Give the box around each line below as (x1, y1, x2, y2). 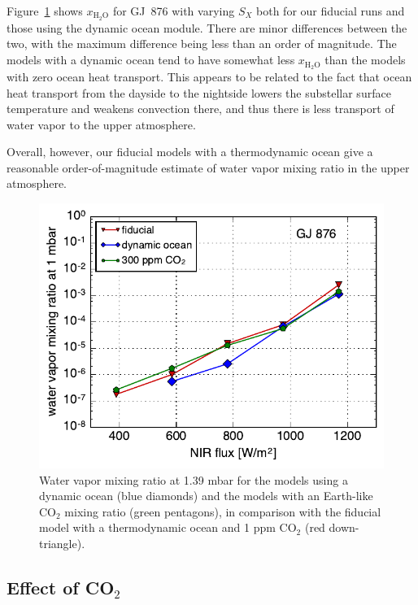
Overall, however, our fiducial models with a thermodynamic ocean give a (7, 143, 373, 160)
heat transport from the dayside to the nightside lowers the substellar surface (7, 84, 391, 101)
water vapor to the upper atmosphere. (7, 115, 196, 133)
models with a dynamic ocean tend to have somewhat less (7, 51, 295, 68)
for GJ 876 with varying (112, 2, 235, 19)
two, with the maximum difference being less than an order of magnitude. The (7, 35, 397, 52)
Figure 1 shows (7, 2, 83, 19)
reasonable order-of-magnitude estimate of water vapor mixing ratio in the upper (7, 159, 410, 176)
